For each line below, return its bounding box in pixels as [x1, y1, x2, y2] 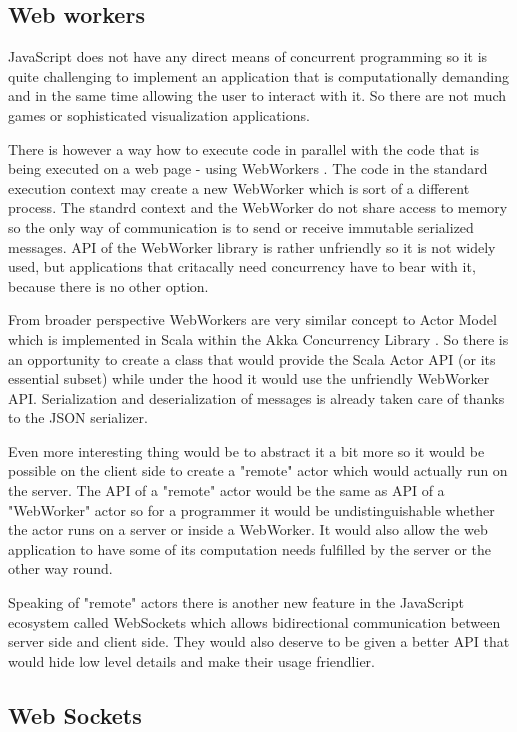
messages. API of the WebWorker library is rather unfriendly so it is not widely [8, 236, 496, 257]
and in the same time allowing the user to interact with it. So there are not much [8, 85, 507, 106]
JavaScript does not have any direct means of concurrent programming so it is [8, 46, 488, 67]
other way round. [8, 558, 113, 579]
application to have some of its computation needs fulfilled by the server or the [8, 538, 492, 559]
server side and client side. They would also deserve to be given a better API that [8, 631, 510, 652]
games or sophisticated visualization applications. [8, 104, 310, 125]
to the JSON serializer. [8, 407, 148, 428]
